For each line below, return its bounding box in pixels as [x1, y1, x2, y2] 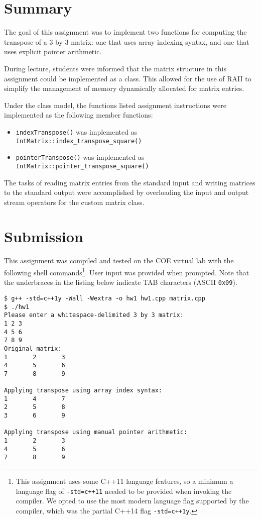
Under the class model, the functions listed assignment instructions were [4, 99, 226, 110]
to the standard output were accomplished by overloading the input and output [4, 187, 249, 197]
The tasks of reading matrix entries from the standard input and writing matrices [4, 177, 255, 187]
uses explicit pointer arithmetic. [4, 46, 102, 57]
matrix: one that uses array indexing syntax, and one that [71, 36, 249, 47]
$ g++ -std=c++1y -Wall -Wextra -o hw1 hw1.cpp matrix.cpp [4, 294, 205, 302]
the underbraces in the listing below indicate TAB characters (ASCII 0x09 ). [4, 277, 237, 287]
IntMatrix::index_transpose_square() [16, 137, 142, 145]
